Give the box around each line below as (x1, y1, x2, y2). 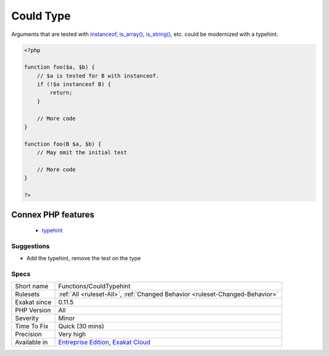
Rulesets (15, 290, 40, 299)
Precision (15, 330, 42, 338)
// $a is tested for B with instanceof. (37, 72, 160, 79)
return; (49, 89, 73, 96)
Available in (15, 338, 48, 347)
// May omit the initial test (37, 149, 127, 156)
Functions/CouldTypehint (58, 282, 131, 291)
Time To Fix (15, 322, 49, 330)
